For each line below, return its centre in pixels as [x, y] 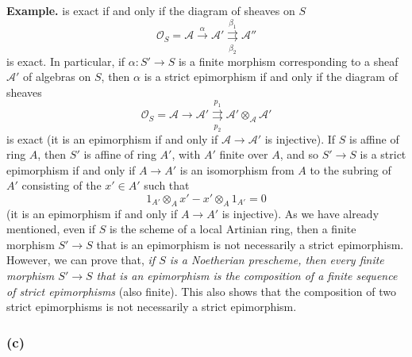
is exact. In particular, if [66, 61]
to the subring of [350, 169]
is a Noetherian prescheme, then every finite [277, 260]
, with [186, 154]
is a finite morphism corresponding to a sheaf [288, 61]
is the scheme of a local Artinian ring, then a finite [233, 229]
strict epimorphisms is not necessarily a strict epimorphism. [152, 307]
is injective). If [300, 138]
